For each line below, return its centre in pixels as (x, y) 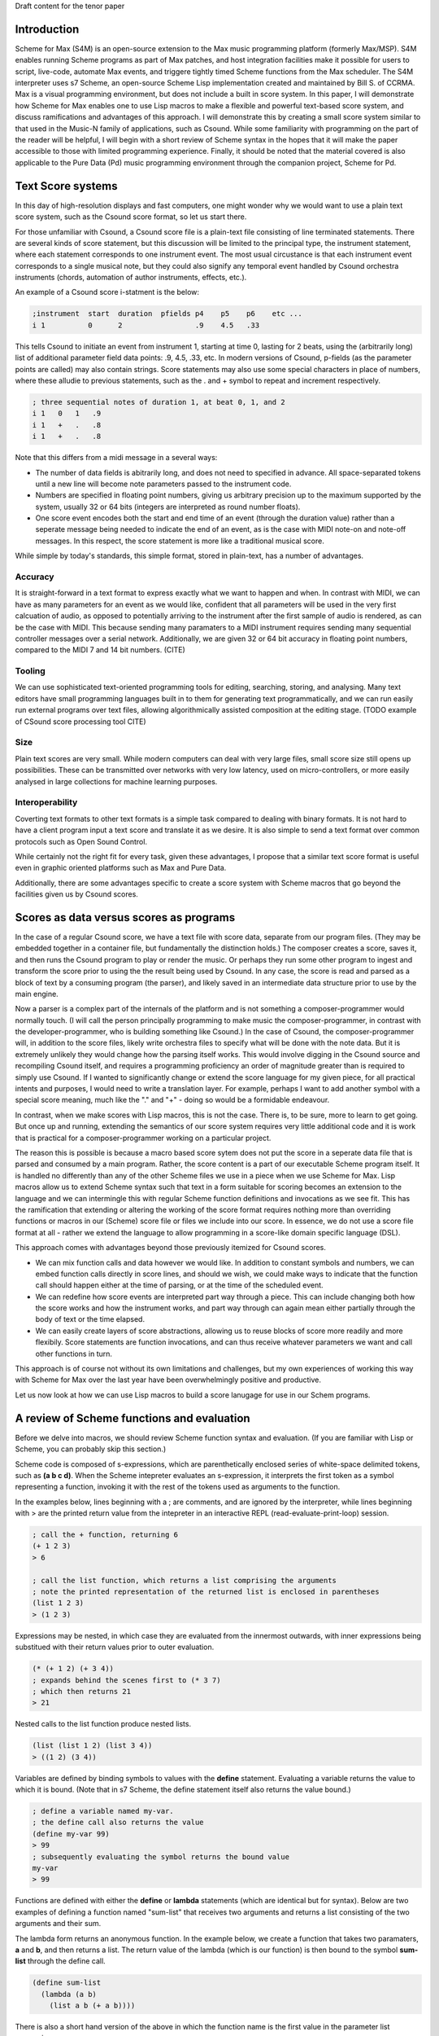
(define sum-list (67, 1983)
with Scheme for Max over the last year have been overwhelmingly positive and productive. (168, 1380)
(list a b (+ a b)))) (92, 2006)
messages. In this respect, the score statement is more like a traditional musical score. (180, 541)
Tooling (30, 671)
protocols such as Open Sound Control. (81, 841)
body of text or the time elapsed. (90, 1319)
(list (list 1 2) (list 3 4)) (92, 1746)
